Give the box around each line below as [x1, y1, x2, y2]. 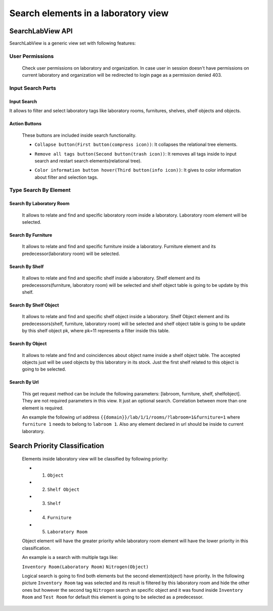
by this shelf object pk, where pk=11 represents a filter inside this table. [22, 328, 170, 334]
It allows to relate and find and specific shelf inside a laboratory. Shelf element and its [22, 275, 201, 281]
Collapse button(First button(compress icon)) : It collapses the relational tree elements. [34, 141, 238, 147]
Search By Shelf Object [9, 302, 59, 308]
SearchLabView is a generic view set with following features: [9, 40, 136, 46]
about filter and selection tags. [34, 174, 99, 180]
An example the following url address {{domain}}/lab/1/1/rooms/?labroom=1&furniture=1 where [22, 414, 240, 420]
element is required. [22, 404, 64, 411]
